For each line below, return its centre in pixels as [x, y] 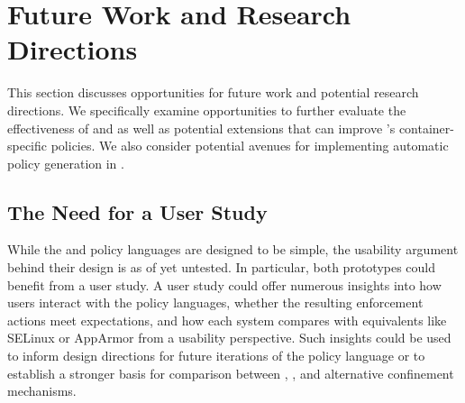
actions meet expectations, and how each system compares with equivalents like [227, 320]
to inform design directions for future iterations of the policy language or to [216, 356]
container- [426, 128]
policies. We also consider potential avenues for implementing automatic [250, 146]
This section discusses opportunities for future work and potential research [213, 92]
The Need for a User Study [137, 211]
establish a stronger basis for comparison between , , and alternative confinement [231, 373]
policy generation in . [66, 163]
